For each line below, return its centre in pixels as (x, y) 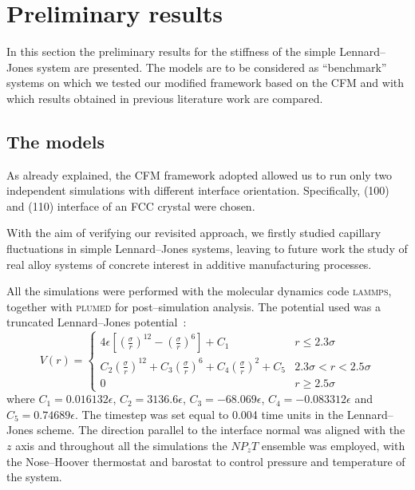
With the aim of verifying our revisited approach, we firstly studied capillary (194, 233)
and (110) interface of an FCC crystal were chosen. (131, 205)
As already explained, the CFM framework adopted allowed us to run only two (200, 174)
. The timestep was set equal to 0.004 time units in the (209, 414)
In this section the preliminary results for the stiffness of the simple (171, 51)
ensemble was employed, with (333, 445)
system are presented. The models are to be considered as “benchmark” (212, 67)
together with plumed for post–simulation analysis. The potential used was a (194, 306)
